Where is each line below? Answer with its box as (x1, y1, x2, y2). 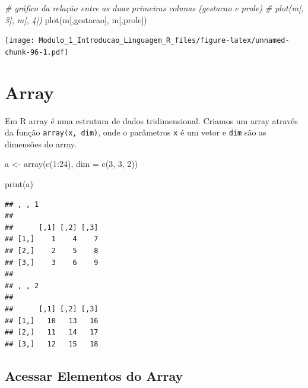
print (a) (5, 178, 33, 190)
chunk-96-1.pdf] (5, 48, 69, 56)
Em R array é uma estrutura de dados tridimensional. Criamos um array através (5, 114, 298, 127)
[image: (5, 36, 35, 45)
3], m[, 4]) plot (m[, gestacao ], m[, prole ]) (5, 13, 147, 26)
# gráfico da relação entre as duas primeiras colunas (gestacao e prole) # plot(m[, (5, 2, 304, 14)
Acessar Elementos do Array (5, 366, 183, 384)
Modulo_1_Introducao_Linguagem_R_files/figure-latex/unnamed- (39, 36, 290, 45)
